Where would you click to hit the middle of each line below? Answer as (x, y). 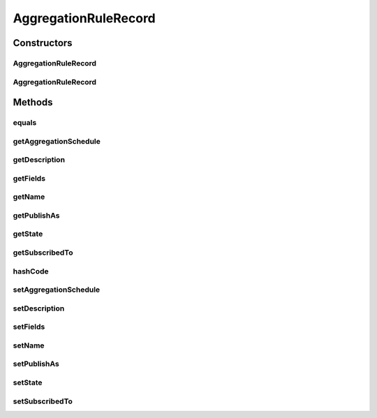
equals (25, 123)
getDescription (39, 160)
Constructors (43, 43)
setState (28, 382)
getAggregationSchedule (57, 141)
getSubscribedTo (43, 253)
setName (29, 345)
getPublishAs (36, 215)
